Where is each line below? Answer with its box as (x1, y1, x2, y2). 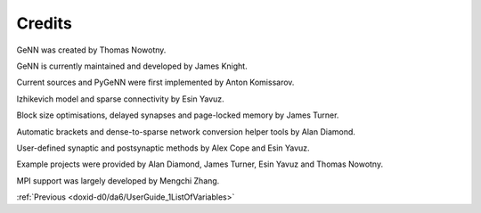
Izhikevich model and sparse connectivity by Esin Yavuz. (16, 94, 224, 104)
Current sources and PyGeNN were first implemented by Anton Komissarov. (16, 77, 295, 88)
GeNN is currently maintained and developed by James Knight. (16, 61, 249, 71)
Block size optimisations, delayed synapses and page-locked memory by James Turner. (16, 110, 339, 120)
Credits (16, 13, 73, 33)
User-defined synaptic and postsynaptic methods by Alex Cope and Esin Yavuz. (16, 143, 311, 153)
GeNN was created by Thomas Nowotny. (16, 45, 167, 55)
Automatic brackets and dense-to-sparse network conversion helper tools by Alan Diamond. (16, 126, 356, 137)
